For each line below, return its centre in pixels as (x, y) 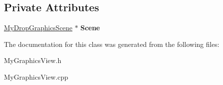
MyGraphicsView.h (33, 60)
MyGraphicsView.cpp (36, 76)
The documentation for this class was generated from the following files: (112, 44)
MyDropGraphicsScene (38, 28)
